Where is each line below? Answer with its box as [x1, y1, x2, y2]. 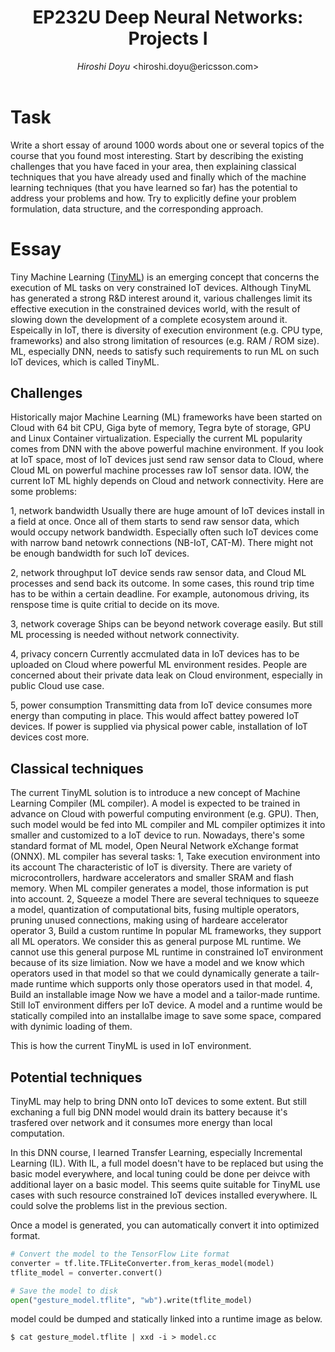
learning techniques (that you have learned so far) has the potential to [10, 181, 298, 193]
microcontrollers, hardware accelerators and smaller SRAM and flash [10, 872, 294, 884]
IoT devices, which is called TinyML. [10, 356, 160, 368]
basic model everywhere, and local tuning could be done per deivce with [10, 1168, 311, 1180]
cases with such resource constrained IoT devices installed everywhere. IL [10, 1189, 318, 1201]
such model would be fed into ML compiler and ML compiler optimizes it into [10, 819, 326, 831]
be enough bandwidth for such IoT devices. [10, 547, 190, 560]
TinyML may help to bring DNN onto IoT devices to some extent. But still [10, 1096, 307, 1108]
